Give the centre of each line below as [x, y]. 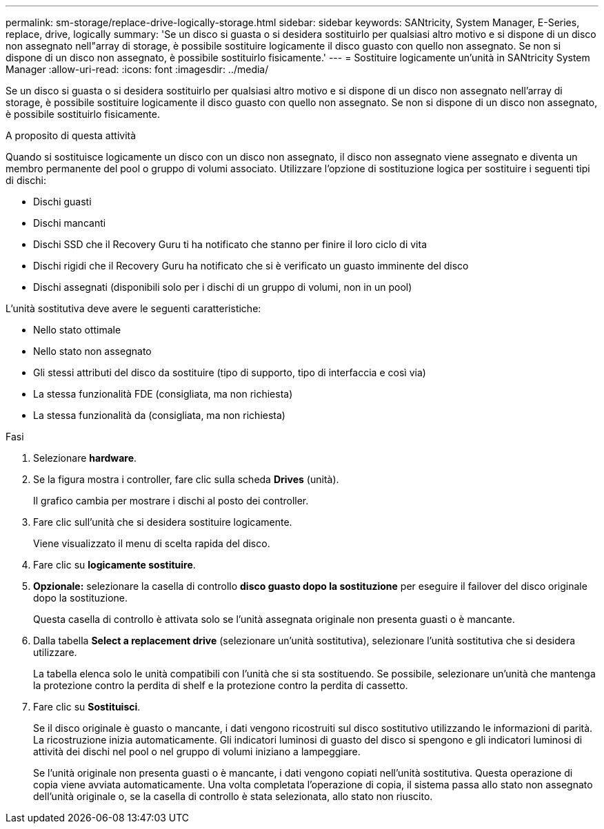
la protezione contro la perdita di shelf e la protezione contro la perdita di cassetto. [221, 685]
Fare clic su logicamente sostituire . [114, 565]
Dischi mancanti [70, 223]
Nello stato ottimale [77, 330]
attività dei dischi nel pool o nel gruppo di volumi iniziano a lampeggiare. [197, 751]
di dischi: [26, 180]
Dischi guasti [62, 202]
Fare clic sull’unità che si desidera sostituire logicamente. [163, 522]
